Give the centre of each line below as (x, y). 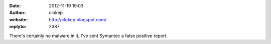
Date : (15, 6)
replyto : (18, 27)
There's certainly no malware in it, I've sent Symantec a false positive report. (89, 36)
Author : (18, 13)
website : (19, 19)
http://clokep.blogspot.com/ (78, 19)
